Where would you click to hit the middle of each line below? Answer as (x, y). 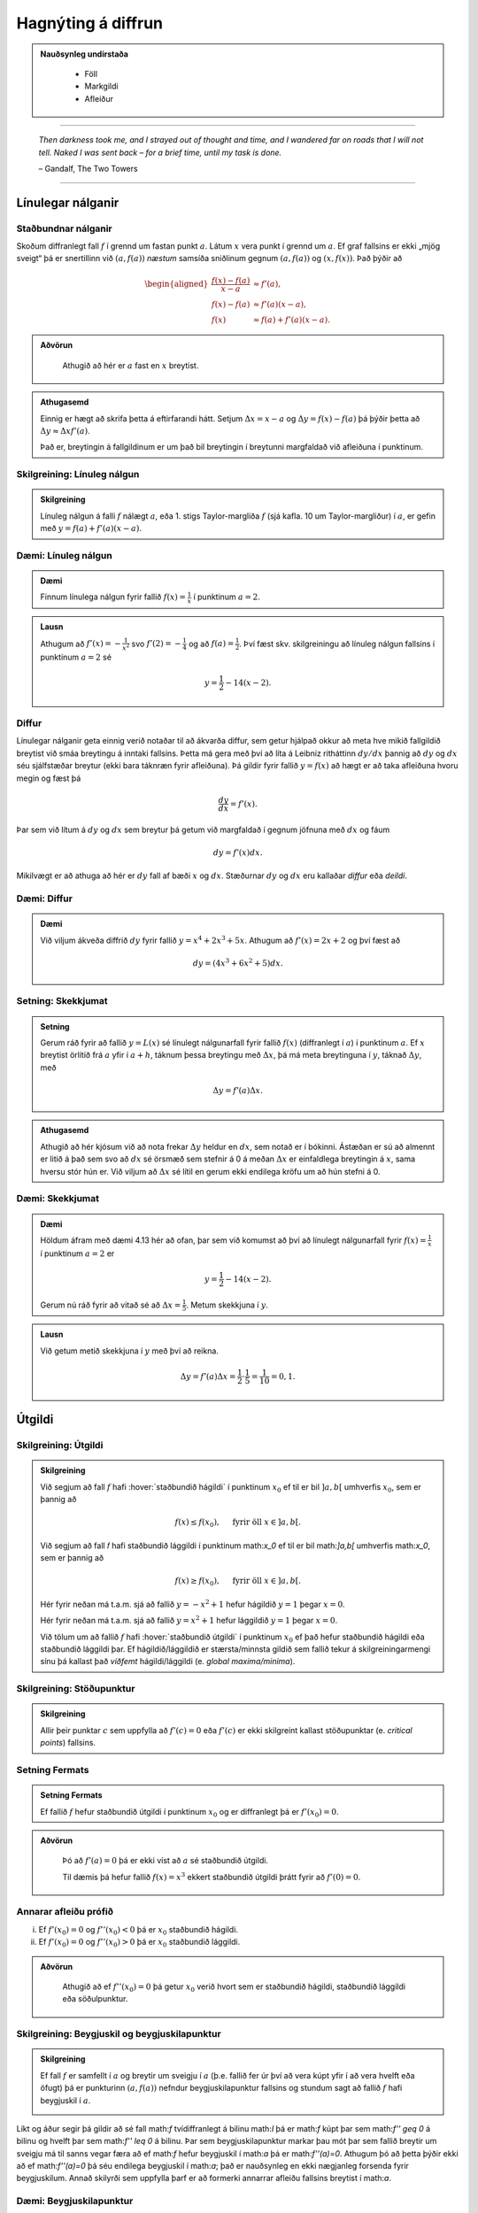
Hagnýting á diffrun (90, 23)
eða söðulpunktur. (95, 1999)
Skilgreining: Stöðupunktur (76, 1689)
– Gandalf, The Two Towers (88, 168)
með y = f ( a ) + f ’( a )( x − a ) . (91, 528)
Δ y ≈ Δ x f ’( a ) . (65, 430)
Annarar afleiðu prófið (65, 1912)
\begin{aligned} (177, 284)
